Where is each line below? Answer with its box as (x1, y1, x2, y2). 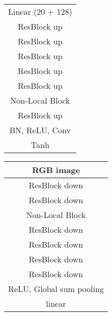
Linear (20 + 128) (8, 6, 72, 17)
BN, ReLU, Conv (9, 124, 71, 136)
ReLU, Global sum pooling (8, 283, 104, 295)
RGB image (32, 164, 80, 176)
